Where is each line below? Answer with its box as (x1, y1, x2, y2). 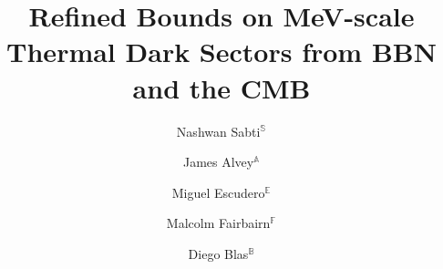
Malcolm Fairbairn (166, 213, 271, 233)
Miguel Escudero (171, 182, 265, 202)
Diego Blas (188, 243, 249, 263)
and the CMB (132, 68, 311, 106)
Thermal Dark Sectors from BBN (6, 33, 437, 70)
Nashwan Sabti (176, 121, 261, 140)
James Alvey (182, 152, 254, 171)
